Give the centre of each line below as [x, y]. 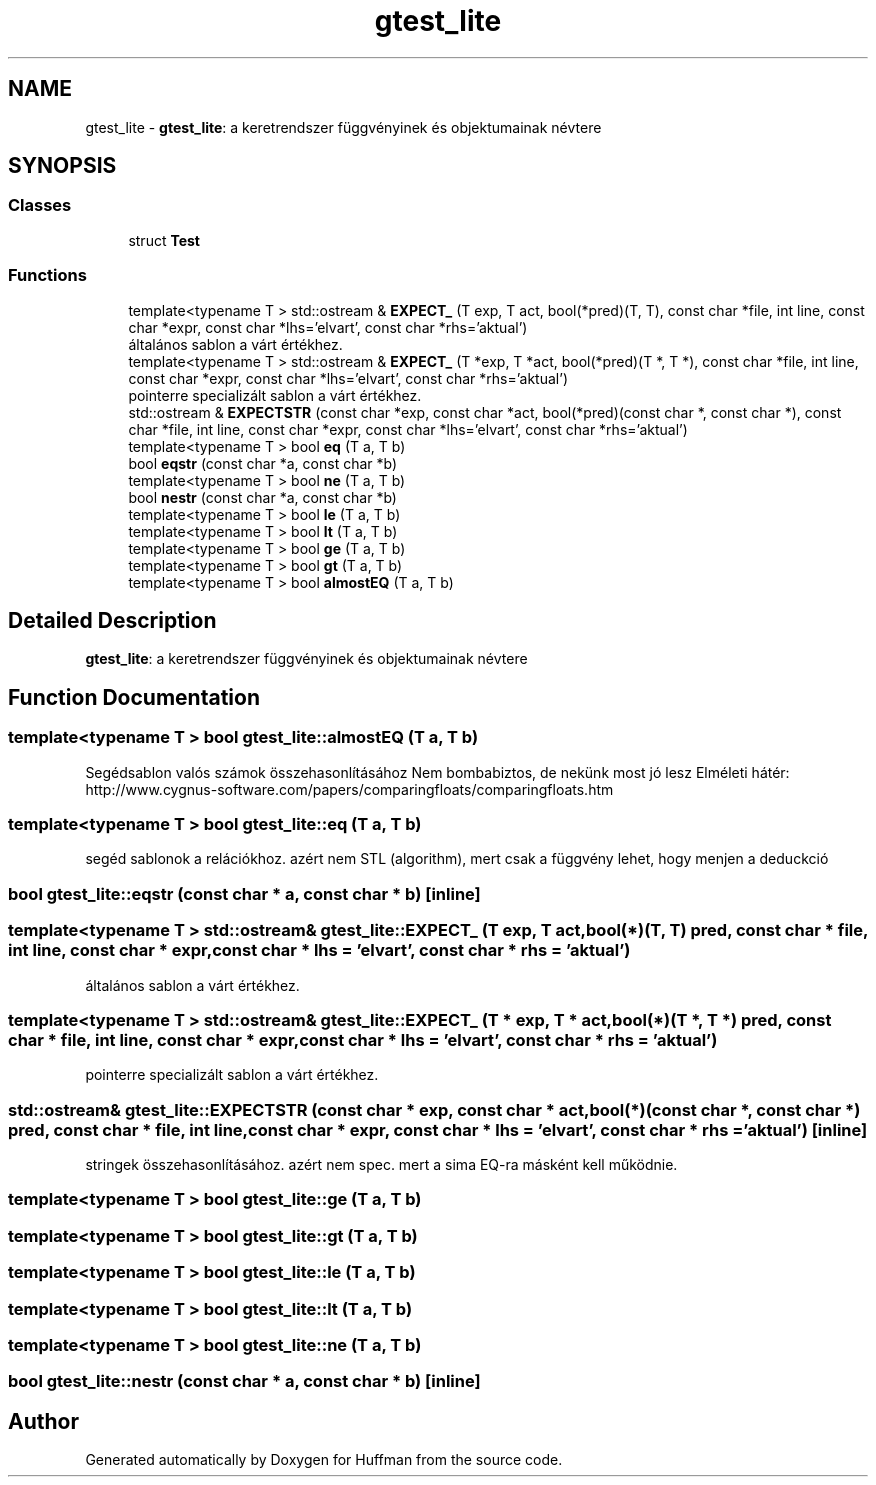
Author [43, 1421]
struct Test [164, 240]
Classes [40, 205]
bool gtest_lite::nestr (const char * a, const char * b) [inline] [244, 1381]
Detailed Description [112, 620]
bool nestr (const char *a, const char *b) [262, 497]
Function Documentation [134, 697]
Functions [47, 275]
